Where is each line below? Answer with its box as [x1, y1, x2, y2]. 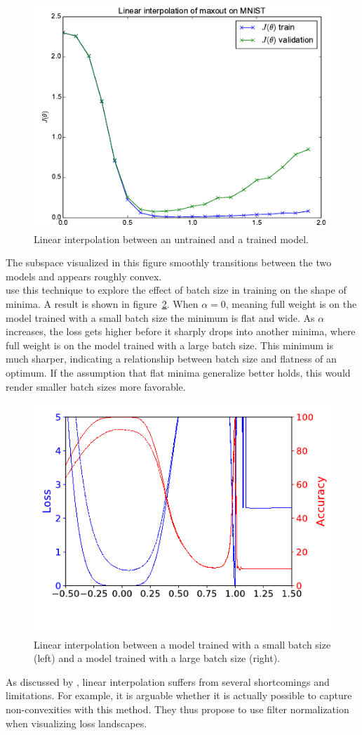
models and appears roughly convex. [6, 268, 162, 283]
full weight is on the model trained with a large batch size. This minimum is [6, 337, 334, 352]
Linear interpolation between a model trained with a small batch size [34, 637, 331, 651]
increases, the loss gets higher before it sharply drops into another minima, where [6, 324, 356, 339]
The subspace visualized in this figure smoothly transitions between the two [6, 255, 332, 270]
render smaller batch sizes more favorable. [6, 379, 186, 393]
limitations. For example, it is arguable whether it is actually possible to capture [6, 688, 352, 703]
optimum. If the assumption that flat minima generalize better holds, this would [6, 365, 351, 379]
